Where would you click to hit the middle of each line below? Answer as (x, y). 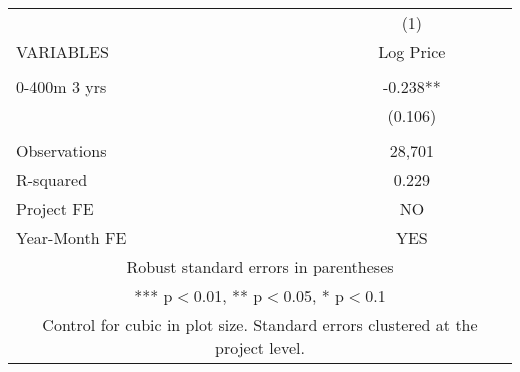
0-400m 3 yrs (61, 86)
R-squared (52, 179)
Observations (61, 150)
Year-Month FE (71, 237)
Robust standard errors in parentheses (260, 266)
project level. (260, 347)
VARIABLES (62, 51)
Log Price (412, 51)
